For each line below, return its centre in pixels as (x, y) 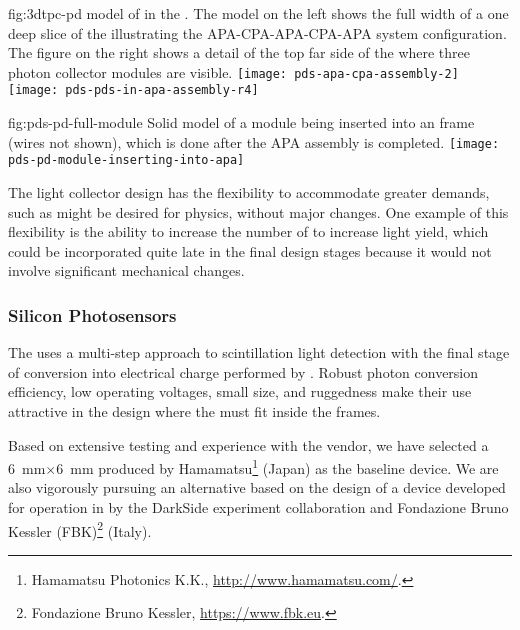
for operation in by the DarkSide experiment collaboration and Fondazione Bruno (258, 507)
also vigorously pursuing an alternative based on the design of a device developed (257, 487)
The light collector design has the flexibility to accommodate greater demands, (249, 192)
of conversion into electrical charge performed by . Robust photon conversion (243, 371)
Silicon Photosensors (92, 314)
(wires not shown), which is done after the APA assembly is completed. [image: (254, 141)
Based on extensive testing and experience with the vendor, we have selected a (248, 444)
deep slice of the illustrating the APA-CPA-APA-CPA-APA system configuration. (257, 32)
